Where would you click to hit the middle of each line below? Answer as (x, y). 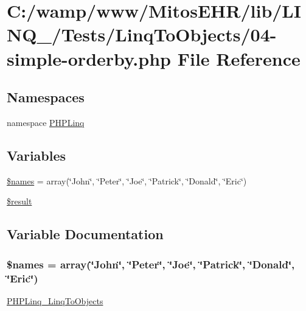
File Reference (239, 58)
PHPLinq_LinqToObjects (55, 300)
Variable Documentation (85, 234)
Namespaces (46, 97)
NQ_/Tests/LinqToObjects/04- (142, 34)
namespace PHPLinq (46, 122)
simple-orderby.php (89, 58)
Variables (37, 155)
